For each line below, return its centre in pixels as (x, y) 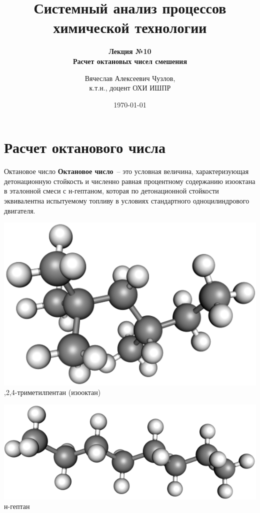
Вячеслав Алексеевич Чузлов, (130, 78)
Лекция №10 (130, 51)
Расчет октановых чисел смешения (130, 61)
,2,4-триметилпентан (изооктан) (52, 392)
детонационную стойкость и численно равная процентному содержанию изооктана (130, 181)
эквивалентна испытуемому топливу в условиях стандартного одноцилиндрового (127, 200)
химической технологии (130, 27)
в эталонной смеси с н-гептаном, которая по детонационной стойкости (111, 191)
